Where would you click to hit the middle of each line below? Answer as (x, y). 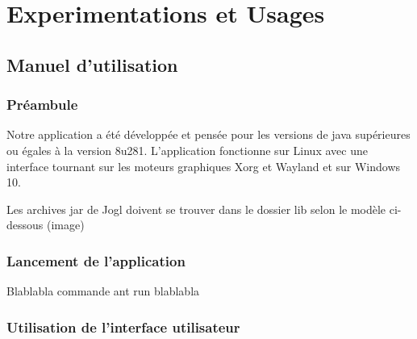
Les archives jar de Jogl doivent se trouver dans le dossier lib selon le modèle (196, 209)
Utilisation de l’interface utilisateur (123, 326)
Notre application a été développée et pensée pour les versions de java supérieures (208, 134)
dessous (25, 225)
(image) (65, 225)
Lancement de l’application (96, 260)
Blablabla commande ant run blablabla (103, 291)
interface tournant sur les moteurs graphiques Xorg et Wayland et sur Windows (204, 166)
